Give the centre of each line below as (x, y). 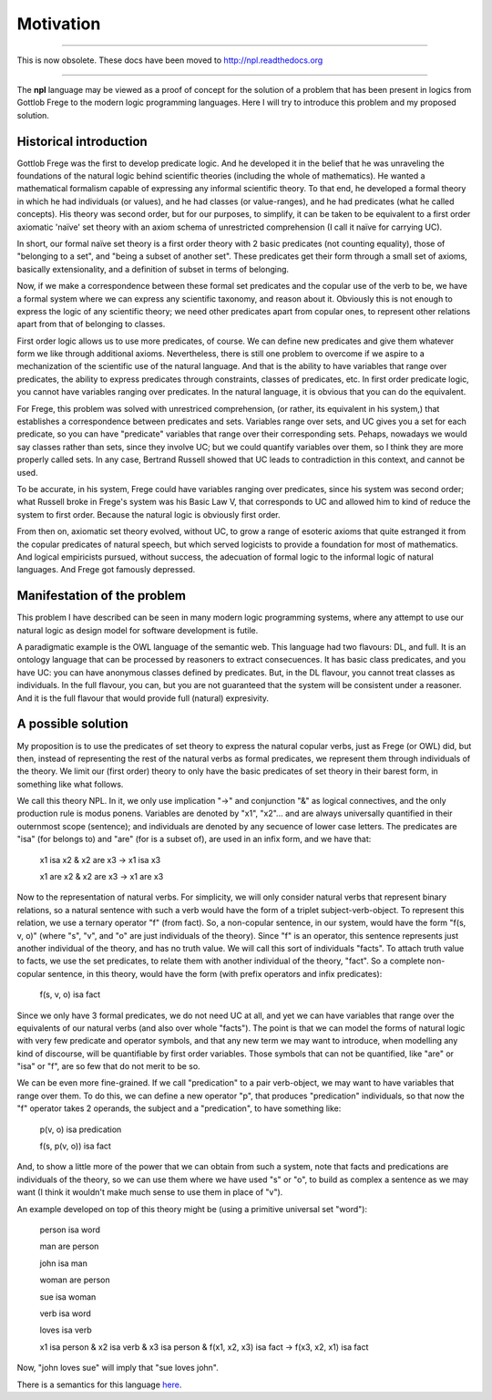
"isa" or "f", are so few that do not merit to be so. (108, 1066)
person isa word (70, 1230)
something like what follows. (70, 784)
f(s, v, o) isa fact (70, 994)
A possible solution (73, 724)
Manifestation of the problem (102, 596)
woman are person (75, 1280)
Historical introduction (82, 141)
